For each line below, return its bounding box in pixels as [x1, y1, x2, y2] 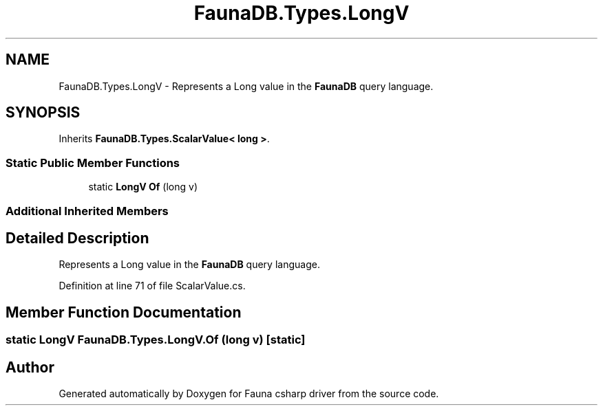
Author [6, 358, 54, 376]
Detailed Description [6, 229, 149, 247]
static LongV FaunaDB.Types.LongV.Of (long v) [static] [6, 333, 306, 347]
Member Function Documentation [6, 303, 242, 321]
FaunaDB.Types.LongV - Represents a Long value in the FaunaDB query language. [59, 80, 434, 92]
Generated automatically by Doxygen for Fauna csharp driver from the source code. [59, 388, 439, 400]
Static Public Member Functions [6, 155, 180, 170]
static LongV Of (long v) [88, 181, 198, 193]
